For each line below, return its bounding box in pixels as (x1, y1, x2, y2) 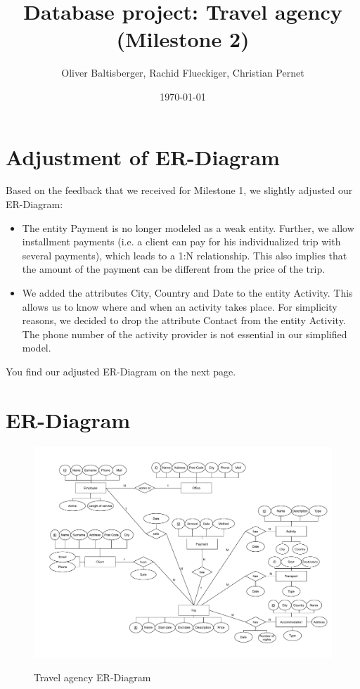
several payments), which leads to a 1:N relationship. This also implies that (22, 247, 347, 262)
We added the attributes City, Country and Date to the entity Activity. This (22, 285, 353, 300)
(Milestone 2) (116, 25, 250, 53)
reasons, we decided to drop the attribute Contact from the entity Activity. (22, 313, 346, 328)
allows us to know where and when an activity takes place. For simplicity (22, 299, 337, 314)
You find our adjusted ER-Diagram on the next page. (6, 363, 236, 378)
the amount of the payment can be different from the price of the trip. (22, 262, 326, 276)
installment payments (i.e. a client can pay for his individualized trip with (22, 234, 341, 249)
